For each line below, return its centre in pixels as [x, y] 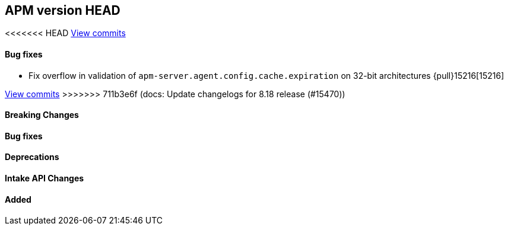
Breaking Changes [42, 115]
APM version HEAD [63, 10]
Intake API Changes [45, 178]
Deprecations [32, 157]
